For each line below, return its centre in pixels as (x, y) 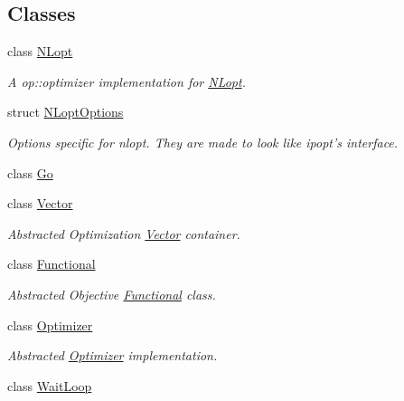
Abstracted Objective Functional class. (112, 294)
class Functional (52, 264)
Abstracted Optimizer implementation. (113, 355)
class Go (30, 172)
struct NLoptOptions (66, 112)
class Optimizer (50, 325)
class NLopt (40, 51)
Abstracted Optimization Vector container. (124, 233)
